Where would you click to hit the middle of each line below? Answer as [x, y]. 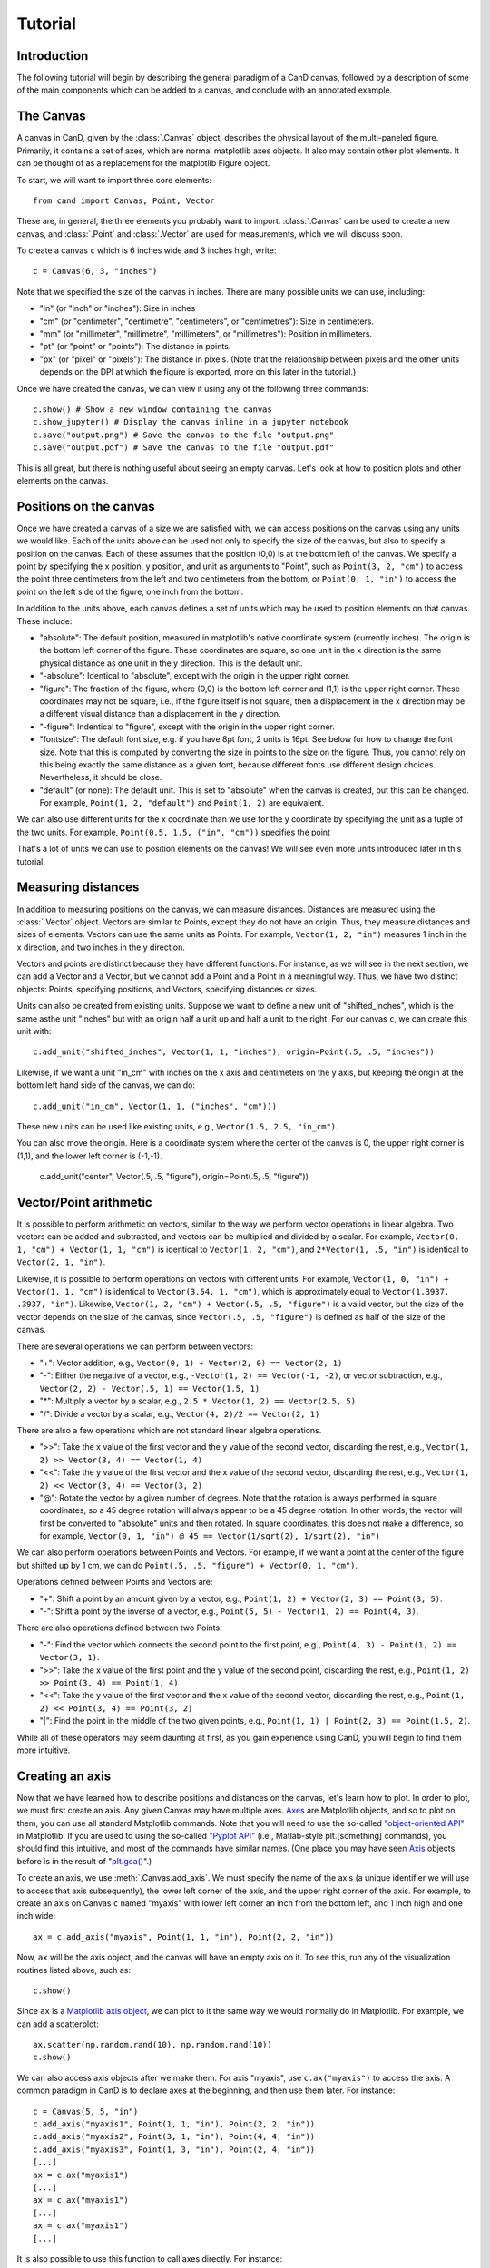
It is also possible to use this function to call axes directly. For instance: [150, 2258]
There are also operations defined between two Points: [119, 1628]
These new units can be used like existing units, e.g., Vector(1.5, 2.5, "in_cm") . [178, 1126]
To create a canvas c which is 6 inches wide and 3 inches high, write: [147, 250]
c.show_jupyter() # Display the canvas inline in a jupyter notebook [191, 422]
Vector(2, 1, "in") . [61, 1262]
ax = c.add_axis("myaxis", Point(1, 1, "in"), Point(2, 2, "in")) [184, 1936]
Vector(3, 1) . [69, 1657]
